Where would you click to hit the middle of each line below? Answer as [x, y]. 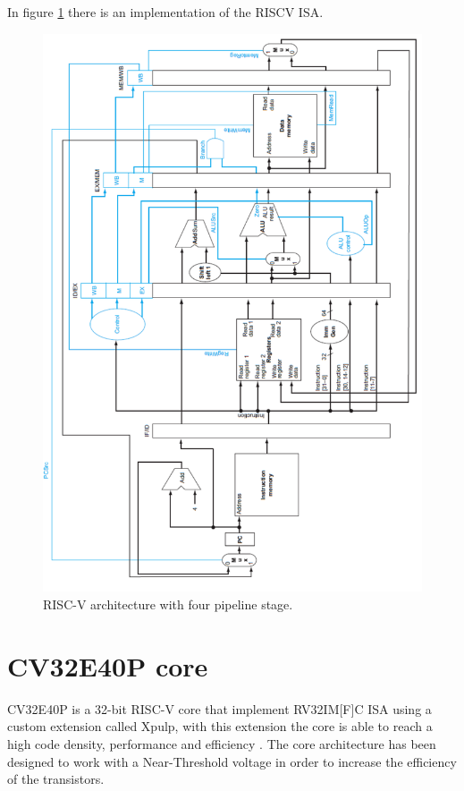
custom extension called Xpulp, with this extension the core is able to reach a [220, 726]
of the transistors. [56, 779]
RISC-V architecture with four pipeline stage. [168, 604]
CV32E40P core [108, 665]
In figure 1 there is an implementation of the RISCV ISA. [165, 12]
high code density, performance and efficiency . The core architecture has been [222, 743]
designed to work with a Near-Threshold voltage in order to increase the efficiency [232, 761]
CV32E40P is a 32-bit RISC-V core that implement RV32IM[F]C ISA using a [219, 708]
